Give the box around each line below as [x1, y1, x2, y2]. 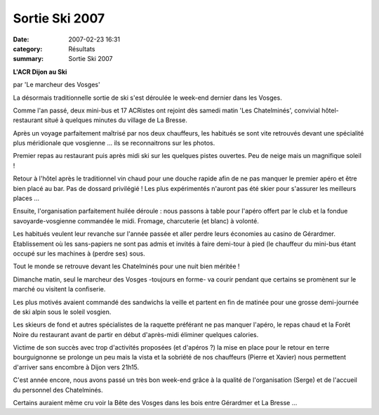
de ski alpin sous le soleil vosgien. [13, 308, 112, 316]
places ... [13, 194, 40, 203]
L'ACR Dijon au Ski [13, 67, 67, 76]
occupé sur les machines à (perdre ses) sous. [13, 249, 145, 258]
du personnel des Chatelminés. [13, 386, 103, 394]
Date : [13, 35, 29, 44]
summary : [13, 55, 44, 63]
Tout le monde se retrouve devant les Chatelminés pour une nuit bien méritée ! [13, 262, 240, 270]
